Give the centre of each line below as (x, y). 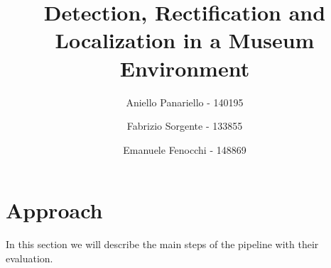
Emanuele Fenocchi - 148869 (185, 149)
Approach (54, 210)
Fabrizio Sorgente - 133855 (185, 126)
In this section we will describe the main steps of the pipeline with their (162, 244)
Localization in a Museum (185, 40)
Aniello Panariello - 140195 (185, 102)
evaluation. (29, 258)
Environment (185, 68)
